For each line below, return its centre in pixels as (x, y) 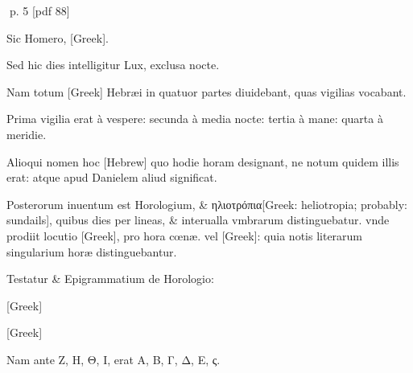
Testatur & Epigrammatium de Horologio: (110, 279)
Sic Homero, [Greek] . (58, 37)
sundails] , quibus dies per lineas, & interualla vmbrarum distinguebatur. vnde (198, 220)
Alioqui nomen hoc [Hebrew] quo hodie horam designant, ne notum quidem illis (203, 161)
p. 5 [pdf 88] (39, 10)
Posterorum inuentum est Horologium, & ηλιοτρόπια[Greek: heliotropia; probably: (207, 204)
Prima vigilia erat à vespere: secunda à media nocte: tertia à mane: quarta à (195, 119)
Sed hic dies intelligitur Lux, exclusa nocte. (113, 65)
